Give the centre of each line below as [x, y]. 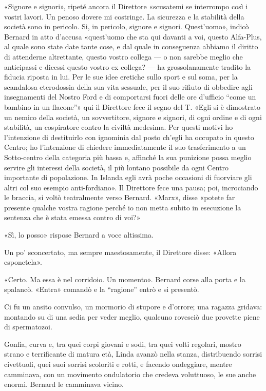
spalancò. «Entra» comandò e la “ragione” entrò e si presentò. [102, 289]
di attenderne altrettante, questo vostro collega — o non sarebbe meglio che [123, 56]
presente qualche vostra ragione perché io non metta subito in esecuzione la [123, 207]
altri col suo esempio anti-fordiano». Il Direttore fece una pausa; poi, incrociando [131, 187]
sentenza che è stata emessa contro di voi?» [72, 217]
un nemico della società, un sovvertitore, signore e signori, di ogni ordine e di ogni [133, 117]
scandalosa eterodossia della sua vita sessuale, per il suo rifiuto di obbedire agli [128, 86]
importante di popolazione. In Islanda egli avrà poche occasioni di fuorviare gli [128, 177]
